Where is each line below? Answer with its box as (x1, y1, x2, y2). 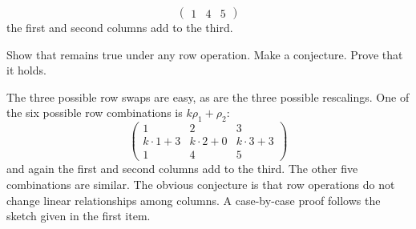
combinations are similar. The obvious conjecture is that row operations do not (6, 175, 395, 192)
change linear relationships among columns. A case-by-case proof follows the (6, 191, 381, 208)
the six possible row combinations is (6, 104, 183, 121)
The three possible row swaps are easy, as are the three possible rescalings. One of (6, 88, 410, 105)
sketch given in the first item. (6, 207, 151, 224)
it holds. (6, 62, 46, 78)
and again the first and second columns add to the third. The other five (6, 160, 358, 177)
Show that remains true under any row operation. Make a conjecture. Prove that (6, 46, 403, 62)
